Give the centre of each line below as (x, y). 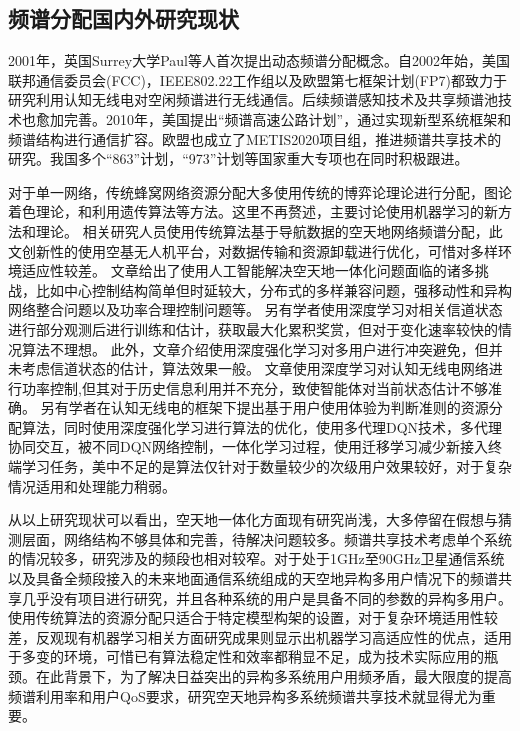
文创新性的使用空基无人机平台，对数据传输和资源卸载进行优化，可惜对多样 (253, 250)
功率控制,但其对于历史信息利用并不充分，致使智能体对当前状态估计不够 (254, 387)
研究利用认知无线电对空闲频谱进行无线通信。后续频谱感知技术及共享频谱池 (253, 99)
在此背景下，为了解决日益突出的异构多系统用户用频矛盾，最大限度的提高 (273, 676)
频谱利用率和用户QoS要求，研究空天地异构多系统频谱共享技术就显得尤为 (245, 695)
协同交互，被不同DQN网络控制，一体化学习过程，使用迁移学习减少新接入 (248, 446)
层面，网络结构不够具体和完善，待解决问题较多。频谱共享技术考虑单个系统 (266, 538)
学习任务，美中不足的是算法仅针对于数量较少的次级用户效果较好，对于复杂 (266, 466)
